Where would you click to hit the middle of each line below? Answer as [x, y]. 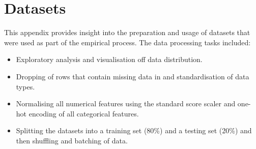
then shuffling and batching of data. [72, 140]
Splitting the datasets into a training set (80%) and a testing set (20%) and [134, 130]
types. [25, 86]
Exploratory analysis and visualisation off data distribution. [109, 59]
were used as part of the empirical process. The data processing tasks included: [127, 42]
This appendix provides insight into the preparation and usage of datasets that [127, 32]
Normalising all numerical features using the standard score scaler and [126, 103]
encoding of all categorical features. [84, 113]
